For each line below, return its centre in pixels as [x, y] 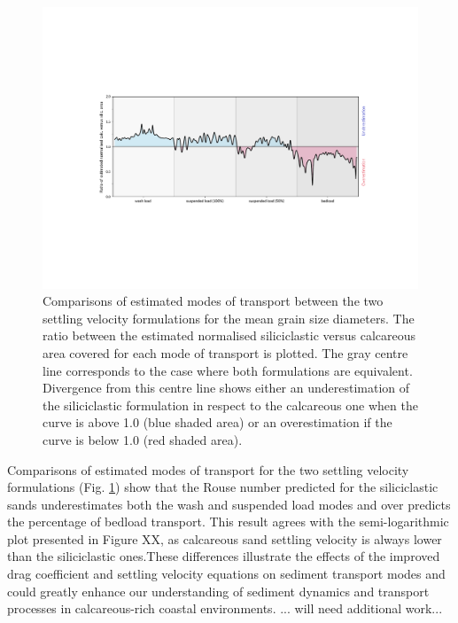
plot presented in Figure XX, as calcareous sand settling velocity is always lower [225, 538]
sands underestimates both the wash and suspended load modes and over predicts [229, 504]
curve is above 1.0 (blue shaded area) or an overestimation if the [217, 422]
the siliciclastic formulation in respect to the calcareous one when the [230, 405]
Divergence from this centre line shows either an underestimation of [226, 388]
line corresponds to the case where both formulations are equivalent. [228, 370]
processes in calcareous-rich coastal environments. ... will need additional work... [225, 608]
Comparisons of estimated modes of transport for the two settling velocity [208, 469]
